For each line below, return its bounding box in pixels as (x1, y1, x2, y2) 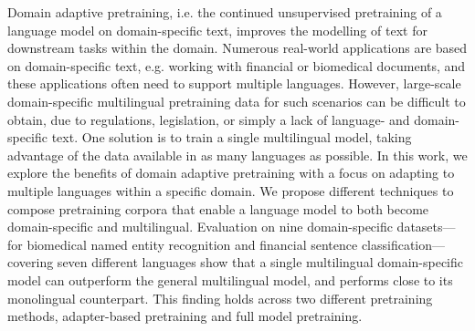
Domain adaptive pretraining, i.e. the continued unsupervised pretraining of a (7, 3, 442, 21)
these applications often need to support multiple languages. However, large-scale (7, 74, 461, 93)
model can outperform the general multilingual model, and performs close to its (7, 270, 453, 289)
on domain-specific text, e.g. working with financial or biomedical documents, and (7, 56, 466, 75)
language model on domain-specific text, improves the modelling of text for (7, 20, 427, 39)
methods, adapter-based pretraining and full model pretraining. (7, 306, 363, 326)
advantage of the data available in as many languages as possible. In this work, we (7, 145, 468, 164)
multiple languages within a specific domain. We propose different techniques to (7, 181, 454, 200)
